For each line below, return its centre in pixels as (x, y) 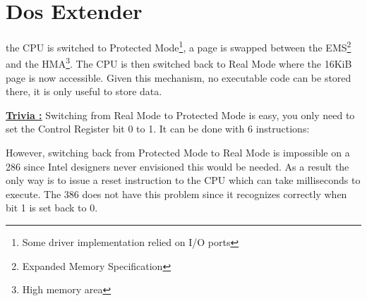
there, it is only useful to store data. (84, 91)
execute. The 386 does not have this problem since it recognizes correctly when (176, 193)
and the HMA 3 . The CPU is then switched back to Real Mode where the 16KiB (179, 63)
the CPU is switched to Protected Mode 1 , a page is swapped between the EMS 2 (179, 46)
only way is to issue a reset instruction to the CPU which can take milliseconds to (183, 180)
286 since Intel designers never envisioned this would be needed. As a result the (178, 166)
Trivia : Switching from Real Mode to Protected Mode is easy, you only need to (180, 115)
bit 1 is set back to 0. (52, 208)
